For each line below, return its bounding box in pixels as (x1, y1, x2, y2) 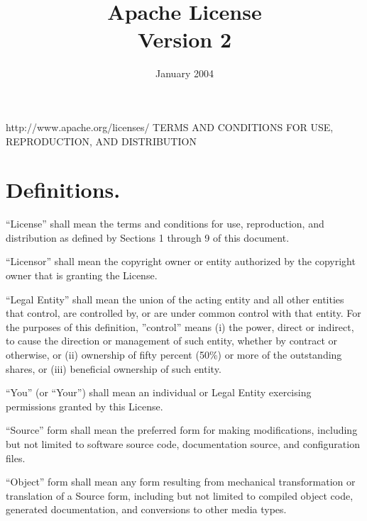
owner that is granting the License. (6, 268, 158, 282)
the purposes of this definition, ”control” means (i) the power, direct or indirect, (6, 319, 354, 334)
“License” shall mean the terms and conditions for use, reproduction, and (6, 216, 324, 231)
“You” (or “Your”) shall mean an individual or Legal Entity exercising (6, 385, 312, 400)
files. (6, 450, 26, 465)
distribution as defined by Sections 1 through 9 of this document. (6, 230, 290, 245)
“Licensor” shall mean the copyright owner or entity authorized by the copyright (6, 254, 356, 269)
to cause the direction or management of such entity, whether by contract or (6, 333, 337, 348)
